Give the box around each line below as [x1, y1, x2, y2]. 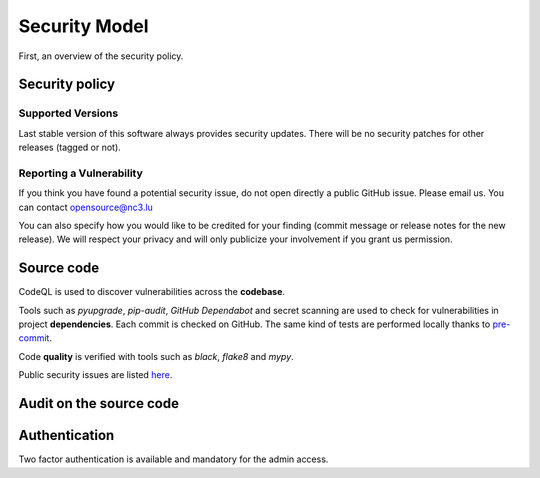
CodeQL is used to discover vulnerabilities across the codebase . [18, 286, 285, 298]
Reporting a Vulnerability [18, 166, 144, 180]
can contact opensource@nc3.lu [18, 201, 154, 213]
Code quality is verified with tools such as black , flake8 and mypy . [18, 350, 294, 362]
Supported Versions [18, 106, 119, 120]
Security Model [18, 15, 149, 37]
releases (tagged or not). [18, 141, 122, 154]
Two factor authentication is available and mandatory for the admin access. [18, 453, 329, 465]
